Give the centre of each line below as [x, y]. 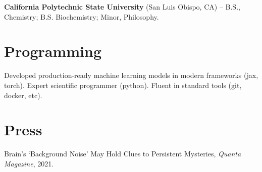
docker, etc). [23, 95]
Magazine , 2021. [29, 163]
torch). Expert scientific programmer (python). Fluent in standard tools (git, [123, 85]
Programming [53, 51]
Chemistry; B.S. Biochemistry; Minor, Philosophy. [82, 16]
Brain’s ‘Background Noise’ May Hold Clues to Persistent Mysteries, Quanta [123, 154]
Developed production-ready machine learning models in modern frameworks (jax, [131, 75]
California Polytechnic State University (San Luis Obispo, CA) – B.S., [122, 7]
